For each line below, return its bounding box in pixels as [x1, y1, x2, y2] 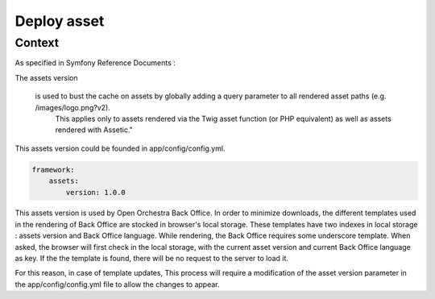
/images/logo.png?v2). [35, 102, 110, 112]
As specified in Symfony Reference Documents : [14, 58, 176, 68]
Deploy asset [14, 12, 105, 30]
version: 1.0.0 [65, 188, 126, 197]
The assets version [14, 73, 78, 82]
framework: [31, 165, 75, 174]
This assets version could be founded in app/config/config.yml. [14, 143, 226, 153]
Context [14, 35, 60, 50]
